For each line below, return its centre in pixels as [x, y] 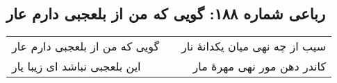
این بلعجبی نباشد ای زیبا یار [76, 66]
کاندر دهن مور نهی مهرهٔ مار [260, 66]
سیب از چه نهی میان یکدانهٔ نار [254, 46]
